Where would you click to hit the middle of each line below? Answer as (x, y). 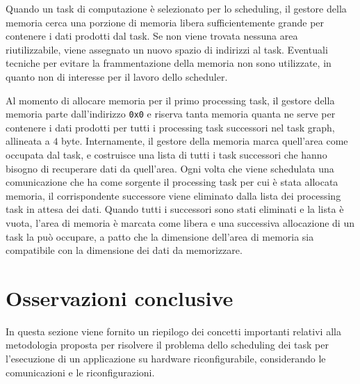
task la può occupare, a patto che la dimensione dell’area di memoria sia (160, 236)
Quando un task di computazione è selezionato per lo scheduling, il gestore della (176, 8)
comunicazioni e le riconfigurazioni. (80, 372)
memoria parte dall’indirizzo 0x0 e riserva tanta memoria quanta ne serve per (171, 114)
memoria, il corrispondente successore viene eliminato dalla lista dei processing (173, 195)
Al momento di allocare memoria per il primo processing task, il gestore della (170, 100)
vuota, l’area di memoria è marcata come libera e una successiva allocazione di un (180, 222)
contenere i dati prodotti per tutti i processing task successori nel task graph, (170, 127)
